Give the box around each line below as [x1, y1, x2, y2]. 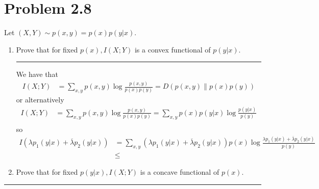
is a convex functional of [134, 44, 211, 55]
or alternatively [16, 94, 64, 105]
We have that [16, 69, 58, 79]
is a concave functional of [140, 167, 219, 177]
